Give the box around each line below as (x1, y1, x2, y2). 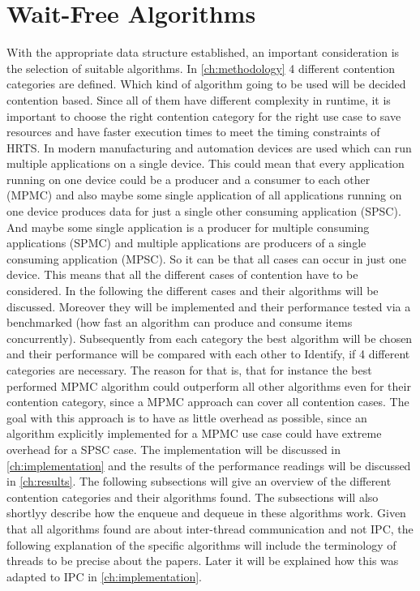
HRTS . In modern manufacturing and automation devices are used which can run (6, 139, 412, 156)
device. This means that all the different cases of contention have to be (6, 266, 358, 283)
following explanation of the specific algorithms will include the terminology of (6, 536, 396, 553)
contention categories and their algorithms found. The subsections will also (6, 488, 379, 505)
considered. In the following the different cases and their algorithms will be (6, 282, 379, 299)
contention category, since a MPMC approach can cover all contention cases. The (6, 393, 409, 410)
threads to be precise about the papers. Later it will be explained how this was (6, 552, 399, 569)
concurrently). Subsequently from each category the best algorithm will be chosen (6, 329, 413, 346)
